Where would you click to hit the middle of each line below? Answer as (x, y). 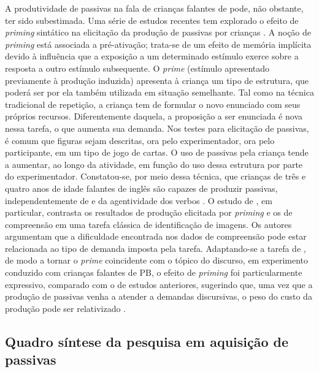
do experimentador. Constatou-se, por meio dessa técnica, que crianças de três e (156, 176)
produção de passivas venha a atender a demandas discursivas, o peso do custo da (159, 296)
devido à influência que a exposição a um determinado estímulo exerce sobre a (152, 56)
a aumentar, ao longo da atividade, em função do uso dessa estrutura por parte (154, 164)
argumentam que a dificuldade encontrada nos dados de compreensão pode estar (156, 236)
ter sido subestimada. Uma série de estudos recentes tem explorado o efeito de (152, 20)
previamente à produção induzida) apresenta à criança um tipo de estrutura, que (157, 80)
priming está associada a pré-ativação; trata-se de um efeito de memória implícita (158, 44)
